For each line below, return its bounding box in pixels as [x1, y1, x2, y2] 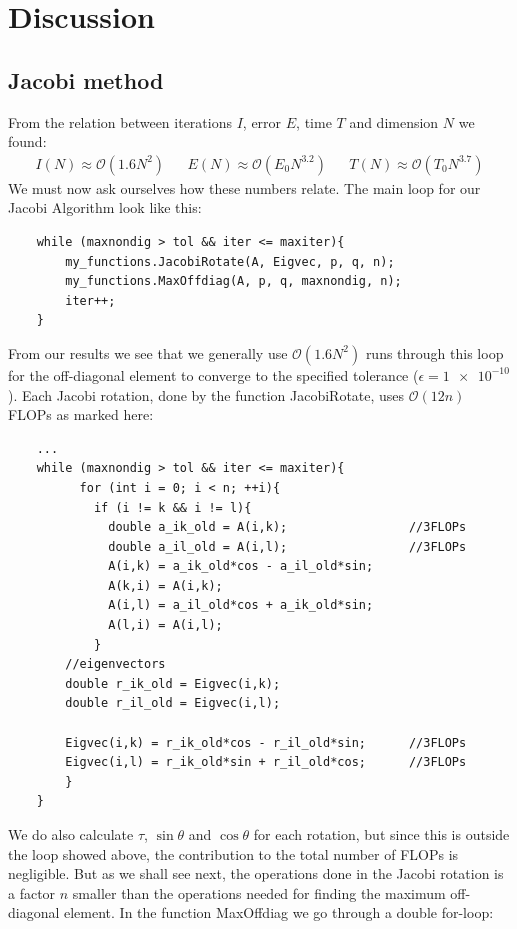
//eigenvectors [65, 657, 166, 672]
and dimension [349, 111, 439, 132]
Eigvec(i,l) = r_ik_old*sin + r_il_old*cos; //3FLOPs [65, 755, 467, 770]
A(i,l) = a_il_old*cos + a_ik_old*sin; [108, 598, 374, 613]
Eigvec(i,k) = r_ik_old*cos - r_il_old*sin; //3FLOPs [65, 735, 467, 750]
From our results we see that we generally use [8, 342, 288, 363]
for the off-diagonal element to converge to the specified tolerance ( [8, 364, 419, 385]
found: [8, 131, 47, 152]
